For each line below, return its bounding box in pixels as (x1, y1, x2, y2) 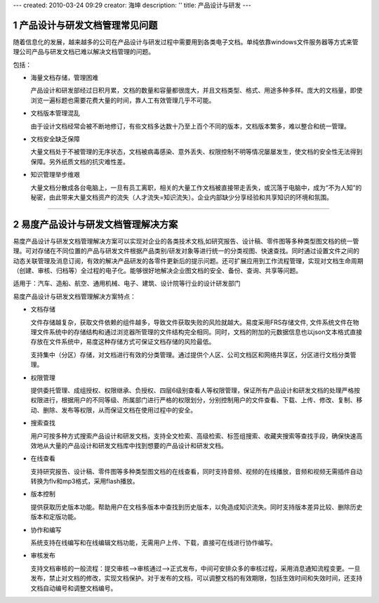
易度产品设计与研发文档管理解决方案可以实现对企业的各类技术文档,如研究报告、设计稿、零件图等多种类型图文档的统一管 (13, 237, 359, 245)
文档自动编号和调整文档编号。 (30, 583, 117, 592)
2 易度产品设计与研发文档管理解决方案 (13, 218, 178, 230)
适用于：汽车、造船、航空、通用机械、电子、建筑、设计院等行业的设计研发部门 (13, 279, 241, 288)
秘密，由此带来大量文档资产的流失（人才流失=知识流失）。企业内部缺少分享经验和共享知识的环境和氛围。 (30, 193, 333, 201)
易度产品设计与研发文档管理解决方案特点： (13, 292, 136, 300)
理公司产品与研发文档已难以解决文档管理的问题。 (13, 48, 154, 56)
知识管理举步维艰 (30, 171, 80, 179)
